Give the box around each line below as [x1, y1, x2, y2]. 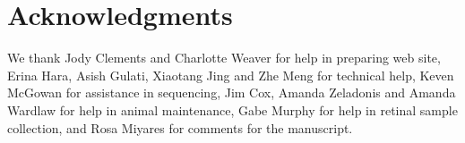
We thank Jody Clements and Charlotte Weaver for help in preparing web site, [7, 48, 441, 67]
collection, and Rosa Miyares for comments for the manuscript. [7, 118, 353, 137]
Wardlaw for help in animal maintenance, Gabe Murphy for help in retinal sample [7, 100, 458, 119]
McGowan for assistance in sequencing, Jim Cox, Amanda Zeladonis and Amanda [7, 83, 456, 102]
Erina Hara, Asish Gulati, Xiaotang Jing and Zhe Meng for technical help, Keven [7, 65, 454, 84]
